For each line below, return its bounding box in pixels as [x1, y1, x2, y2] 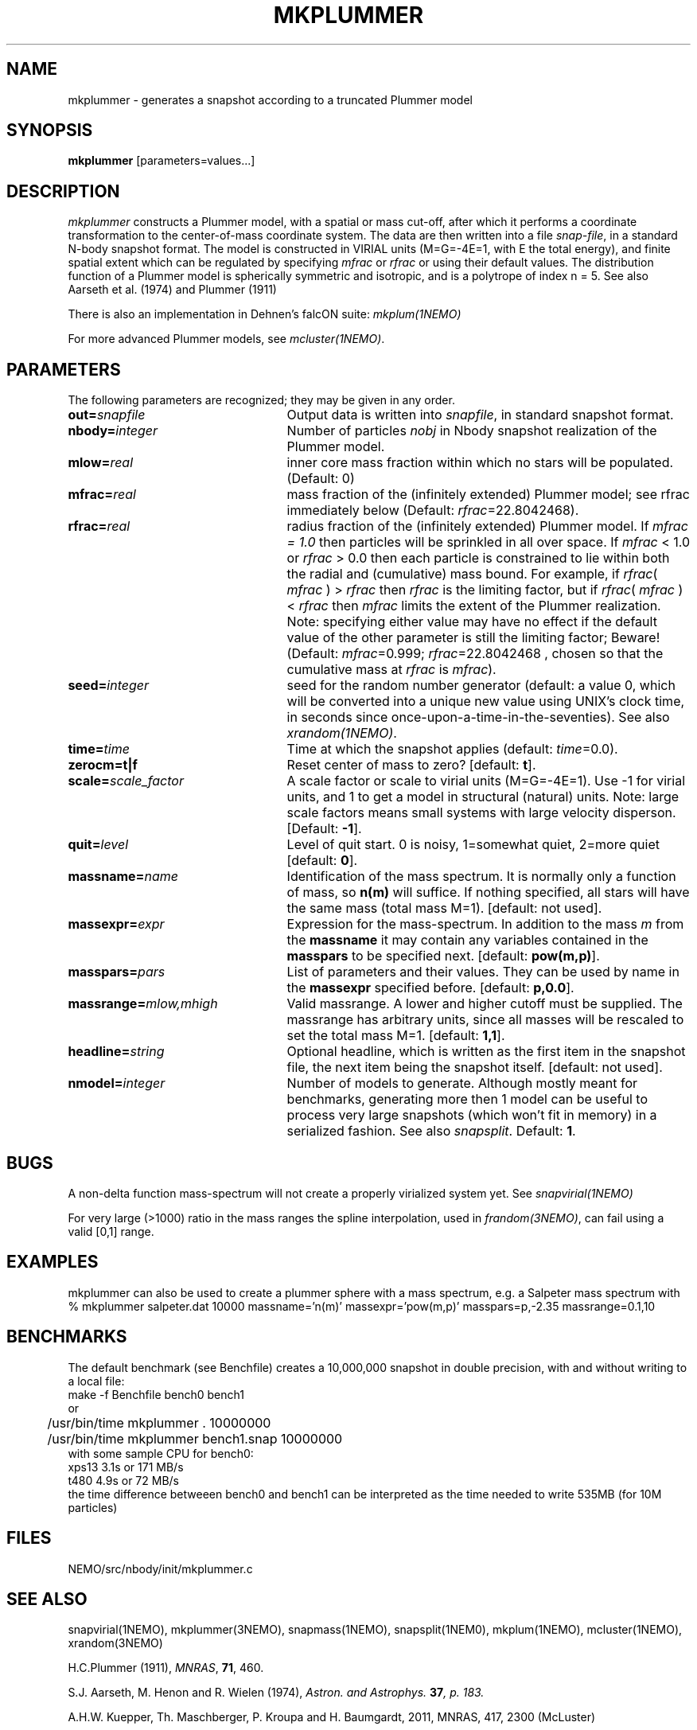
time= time [68, 741, 130, 758]
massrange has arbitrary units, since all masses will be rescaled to [286, 1011, 684, 1028]
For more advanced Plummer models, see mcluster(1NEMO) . [68, 332, 385, 346]
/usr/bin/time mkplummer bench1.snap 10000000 [47, 1430, 343, 1447]
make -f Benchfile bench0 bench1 [68, 1387, 244, 1401]
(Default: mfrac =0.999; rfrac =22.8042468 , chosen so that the [286, 645, 664, 662]
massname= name [68, 868, 178, 885]
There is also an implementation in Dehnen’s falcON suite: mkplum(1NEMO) [68, 307, 461, 321]
